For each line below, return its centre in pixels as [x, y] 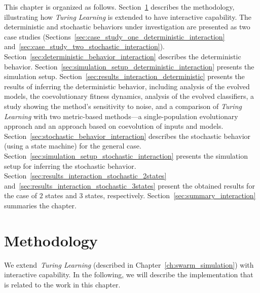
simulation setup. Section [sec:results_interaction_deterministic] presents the [124, 76]
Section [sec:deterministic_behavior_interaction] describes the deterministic [123, 56]
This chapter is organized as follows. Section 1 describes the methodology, [119, 7]
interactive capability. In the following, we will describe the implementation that [129, 274]
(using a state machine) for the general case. [73, 146]
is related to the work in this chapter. [62, 284]
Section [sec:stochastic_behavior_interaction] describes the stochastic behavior [127, 136]
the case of [21, 195]
